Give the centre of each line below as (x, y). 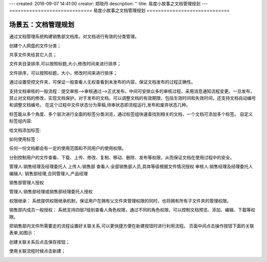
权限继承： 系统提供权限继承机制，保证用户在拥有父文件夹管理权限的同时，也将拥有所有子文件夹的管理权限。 (120, 201)
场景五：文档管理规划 (42, 25)
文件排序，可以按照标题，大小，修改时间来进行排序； (63, 73)
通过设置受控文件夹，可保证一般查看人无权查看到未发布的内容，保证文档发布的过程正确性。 (102, 82)
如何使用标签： (24, 139)
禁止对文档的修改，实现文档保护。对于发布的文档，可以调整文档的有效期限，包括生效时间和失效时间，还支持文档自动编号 (133, 98)
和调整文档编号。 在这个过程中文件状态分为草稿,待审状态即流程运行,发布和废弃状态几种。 (100, 105)
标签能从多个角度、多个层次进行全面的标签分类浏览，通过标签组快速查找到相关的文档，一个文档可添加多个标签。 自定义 (131, 114)
